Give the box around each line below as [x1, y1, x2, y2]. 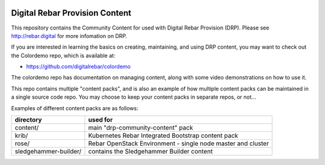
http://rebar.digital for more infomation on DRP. [11, 32, 128, 39]
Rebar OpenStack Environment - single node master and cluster [88, 139, 269, 148]
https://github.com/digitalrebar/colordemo [26, 63, 131, 70]
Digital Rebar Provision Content [11, 8, 132, 18]
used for [88, 116, 113, 124]
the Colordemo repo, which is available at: [11, 52, 116, 59]
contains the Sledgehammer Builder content [88, 148, 213, 156]
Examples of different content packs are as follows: [11, 104, 138, 111]
